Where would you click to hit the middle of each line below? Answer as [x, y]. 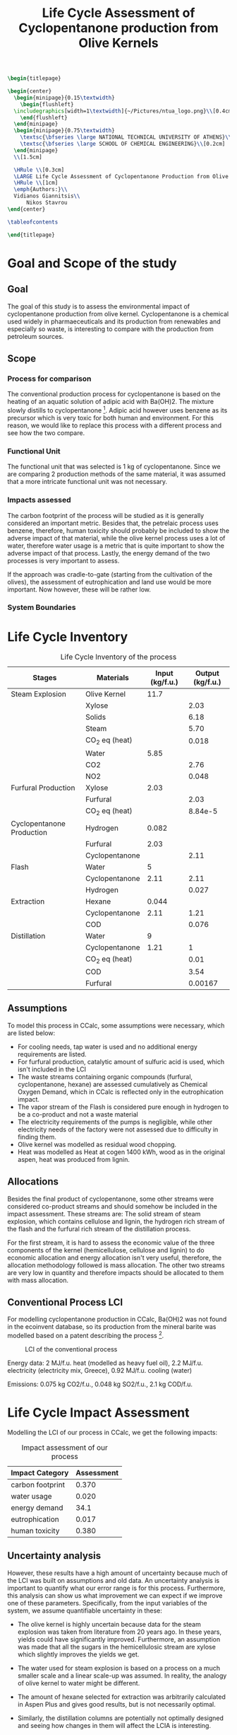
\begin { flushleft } [47, 104]
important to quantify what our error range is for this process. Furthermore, [116, 1588]
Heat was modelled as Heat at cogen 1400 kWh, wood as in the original [121, 1152]
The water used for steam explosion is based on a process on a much [119, 1668]
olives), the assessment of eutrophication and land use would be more [109, 582]
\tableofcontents [33, 222]
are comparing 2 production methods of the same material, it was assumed [116, 474]
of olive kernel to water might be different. [79, 1683]
